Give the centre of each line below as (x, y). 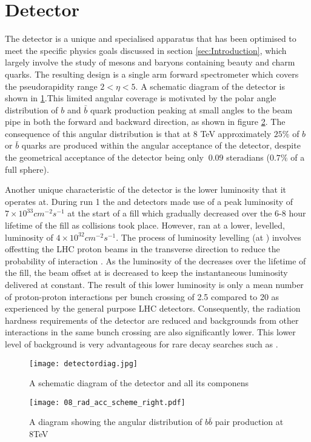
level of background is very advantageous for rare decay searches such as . (142, 343)
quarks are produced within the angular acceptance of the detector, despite (161, 145)
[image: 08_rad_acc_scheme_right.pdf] (107, 402)
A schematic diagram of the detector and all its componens (139, 383)
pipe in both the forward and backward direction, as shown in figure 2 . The (145, 122)
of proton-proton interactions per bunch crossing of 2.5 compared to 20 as (142, 296)
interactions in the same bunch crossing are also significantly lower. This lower (150, 332)
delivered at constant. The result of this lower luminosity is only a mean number (154, 284)
